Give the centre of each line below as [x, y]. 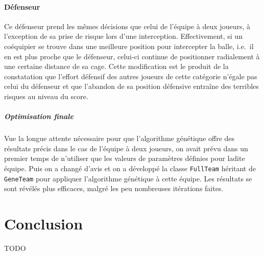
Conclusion [44, 223]
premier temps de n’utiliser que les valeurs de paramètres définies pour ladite [125, 158]
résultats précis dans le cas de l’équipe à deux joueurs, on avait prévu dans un [126, 148]
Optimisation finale [39, 116]
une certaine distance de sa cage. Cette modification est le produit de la [116, 66]
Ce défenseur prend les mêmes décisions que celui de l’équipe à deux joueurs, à [127, 26]
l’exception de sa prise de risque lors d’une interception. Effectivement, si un [123, 36]
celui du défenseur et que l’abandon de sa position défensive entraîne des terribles [131, 86]
